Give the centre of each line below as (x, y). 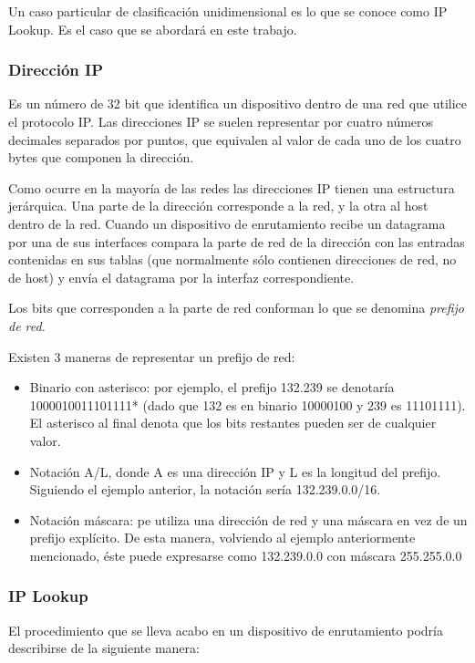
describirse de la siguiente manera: (104, 648)
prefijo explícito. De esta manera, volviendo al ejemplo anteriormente (222, 538)
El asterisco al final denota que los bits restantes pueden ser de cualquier (233, 423)
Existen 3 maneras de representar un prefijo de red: (152, 356)
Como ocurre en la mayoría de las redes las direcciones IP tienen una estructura (232, 187)
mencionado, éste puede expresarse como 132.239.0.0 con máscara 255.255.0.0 (246, 555)
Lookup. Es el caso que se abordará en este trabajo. (153, 29)
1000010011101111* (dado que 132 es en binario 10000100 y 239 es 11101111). (248, 404)
